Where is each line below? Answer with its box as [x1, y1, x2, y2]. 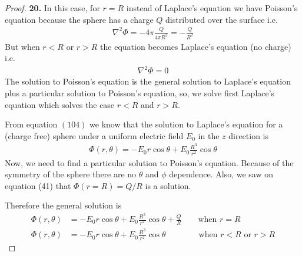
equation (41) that [5, 179, 71, 191]
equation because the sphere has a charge [5, 13, 154, 25]
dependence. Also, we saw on [169, 168, 273, 180]
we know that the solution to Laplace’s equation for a [89, 118, 283, 130]
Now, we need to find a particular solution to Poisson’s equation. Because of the [5, 156, 294, 169]
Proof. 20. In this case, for [5, 2, 100, 14]
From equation [5, 118, 58, 130]
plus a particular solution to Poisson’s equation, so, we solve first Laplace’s [5, 86, 275, 99]
